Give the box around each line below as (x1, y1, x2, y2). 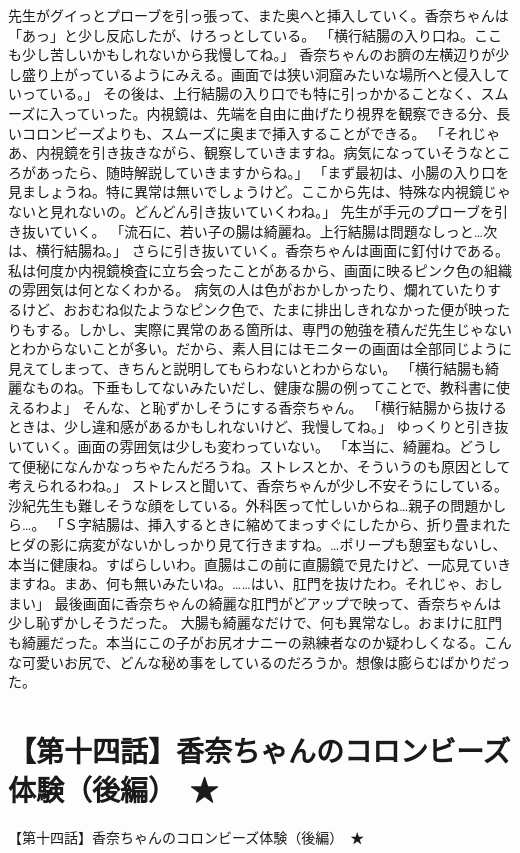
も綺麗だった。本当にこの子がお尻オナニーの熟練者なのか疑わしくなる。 (8, 632, 484, 652)
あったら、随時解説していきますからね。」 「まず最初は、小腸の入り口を (35, 161, 510, 182)
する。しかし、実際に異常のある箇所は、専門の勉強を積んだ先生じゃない (35, 318, 512, 339)
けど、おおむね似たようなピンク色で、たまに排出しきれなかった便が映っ (21, 298, 497, 319)
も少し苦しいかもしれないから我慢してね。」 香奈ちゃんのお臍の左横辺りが (8, 44, 496, 65)
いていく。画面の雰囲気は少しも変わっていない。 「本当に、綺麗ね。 (8, 436, 460, 457)
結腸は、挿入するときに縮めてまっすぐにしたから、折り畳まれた (92, 514, 511, 535)
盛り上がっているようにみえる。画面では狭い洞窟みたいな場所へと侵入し (21, 63, 496, 84)
